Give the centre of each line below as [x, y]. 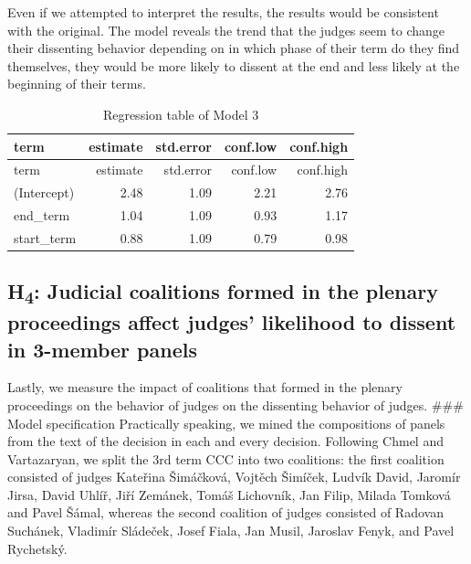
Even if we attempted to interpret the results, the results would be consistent [223, 12]
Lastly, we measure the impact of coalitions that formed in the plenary [205, 387]
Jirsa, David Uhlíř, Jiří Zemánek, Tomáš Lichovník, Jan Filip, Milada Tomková [229, 494]
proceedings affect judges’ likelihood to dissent [232, 322]
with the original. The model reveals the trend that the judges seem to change [226, 30]
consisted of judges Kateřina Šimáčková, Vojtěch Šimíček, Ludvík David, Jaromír [234, 477]
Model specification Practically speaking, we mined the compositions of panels [226, 423]
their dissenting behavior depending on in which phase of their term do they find [234, 48]
